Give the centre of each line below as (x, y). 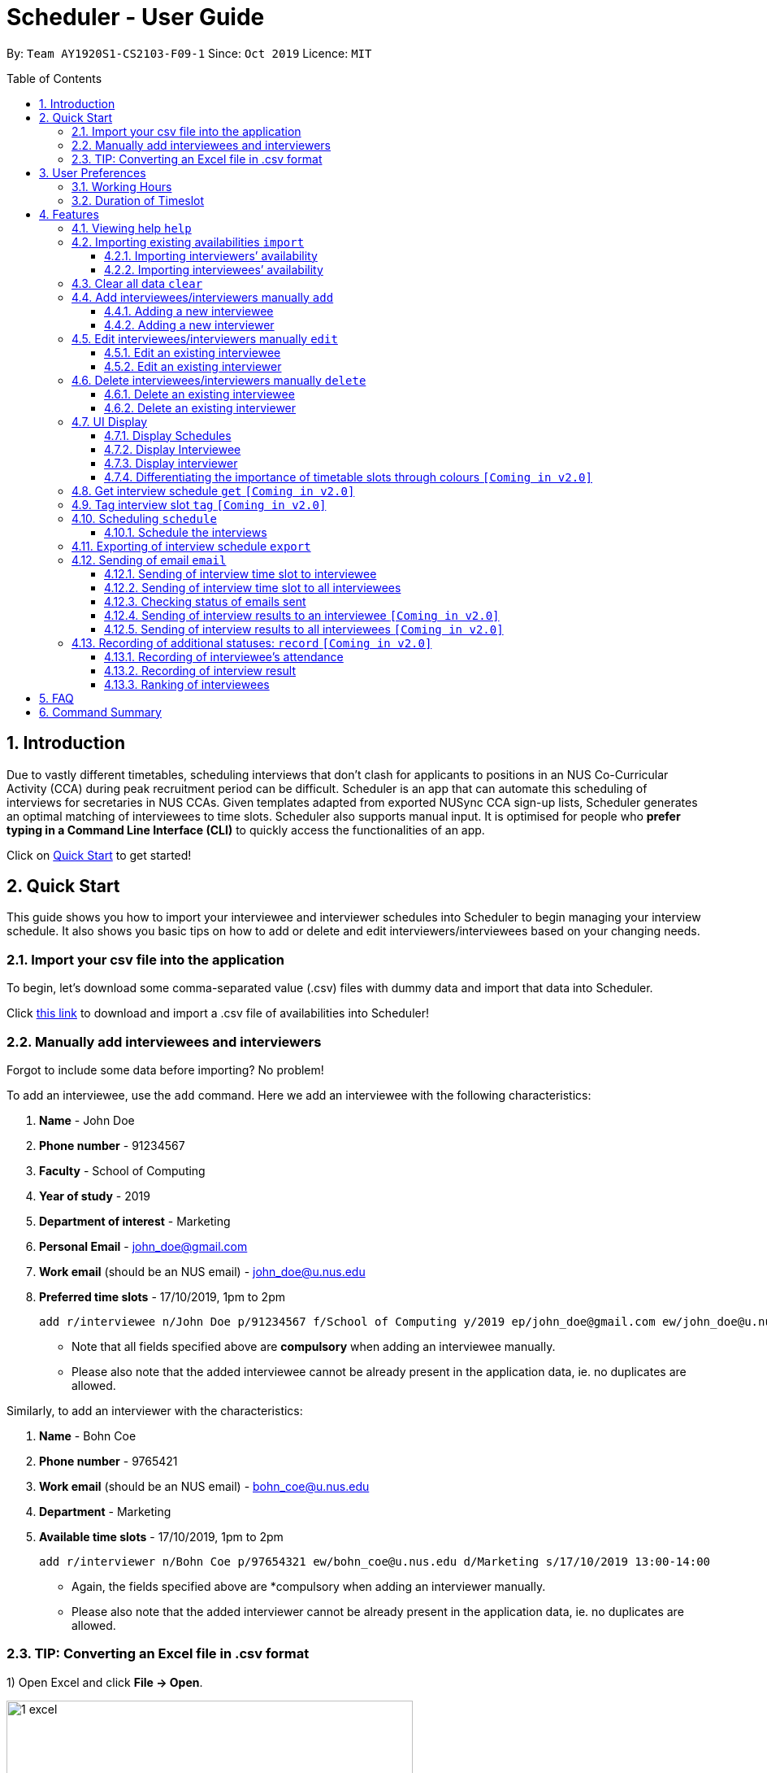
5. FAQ (56, 698)
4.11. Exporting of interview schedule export (191, 546)
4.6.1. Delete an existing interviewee (199, 394)
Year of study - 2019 (95, 1196)
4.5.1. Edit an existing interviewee (193, 352)
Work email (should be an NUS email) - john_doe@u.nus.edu (202, 1271)
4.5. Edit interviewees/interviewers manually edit (205, 338)
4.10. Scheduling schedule (144, 518)
